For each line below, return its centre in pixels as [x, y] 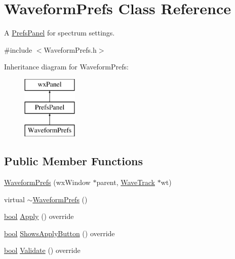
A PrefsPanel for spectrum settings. [60, 33]
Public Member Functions [73, 161]
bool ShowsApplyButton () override [60, 233]
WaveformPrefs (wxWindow [47, 182]
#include [18, 49]
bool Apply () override [39, 216]
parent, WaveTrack [126, 182]
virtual [14, 199]
